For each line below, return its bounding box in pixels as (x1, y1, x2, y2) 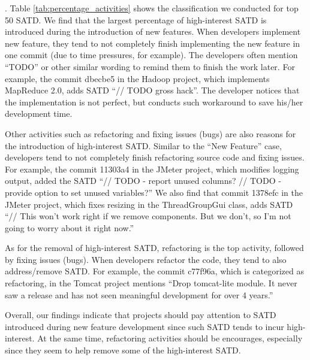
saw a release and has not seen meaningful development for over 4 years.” (5, 288, 273, 301)
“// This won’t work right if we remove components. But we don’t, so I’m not (5, 210, 291, 222)
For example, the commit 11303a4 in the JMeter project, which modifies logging (5, 162, 299, 175)
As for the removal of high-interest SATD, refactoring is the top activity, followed (5, 241, 304, 254)
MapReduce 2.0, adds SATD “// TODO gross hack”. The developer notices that (5, 84, 300, 96)
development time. (5, 107, 73, 120)
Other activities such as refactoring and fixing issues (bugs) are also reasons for (5, 127, 296, 140)
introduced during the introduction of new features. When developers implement (5, 25, 301, 38)
